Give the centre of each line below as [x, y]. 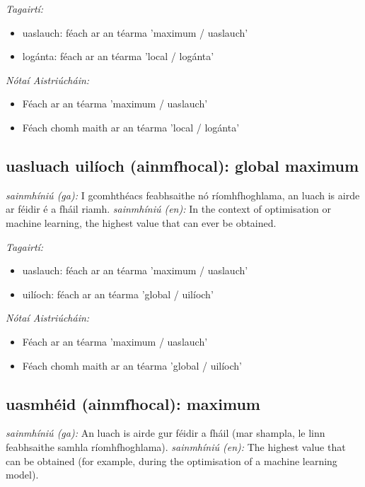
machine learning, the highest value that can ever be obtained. [141, 222]
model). [22, 475]
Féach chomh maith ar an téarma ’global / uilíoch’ [132, 365]
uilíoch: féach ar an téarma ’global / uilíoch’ [118, 294]
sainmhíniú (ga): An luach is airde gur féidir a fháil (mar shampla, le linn [166, 433]
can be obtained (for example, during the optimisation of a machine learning [172, 460]
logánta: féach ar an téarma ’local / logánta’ [118, 56]
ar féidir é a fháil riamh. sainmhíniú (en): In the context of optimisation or [168, 209]
